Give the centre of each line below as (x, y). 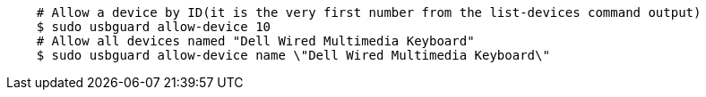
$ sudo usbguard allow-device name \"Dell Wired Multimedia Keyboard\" (293, 55)
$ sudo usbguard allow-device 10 (154, 27)
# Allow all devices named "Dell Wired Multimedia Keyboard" (255, 41)
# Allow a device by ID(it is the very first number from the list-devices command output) (369, 12)
